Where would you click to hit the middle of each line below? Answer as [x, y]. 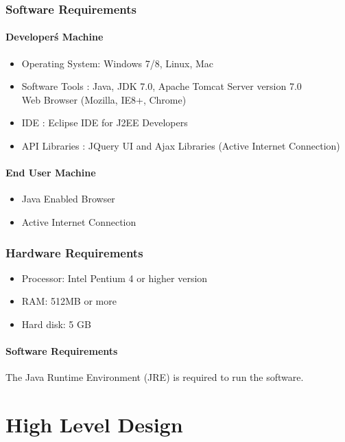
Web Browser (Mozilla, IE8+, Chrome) [104, 99]
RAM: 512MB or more [69, 301]
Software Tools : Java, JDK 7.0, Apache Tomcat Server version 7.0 [162, 86]
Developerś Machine [55, 37]
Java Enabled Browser [68, 199]
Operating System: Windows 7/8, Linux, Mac [118, 63]
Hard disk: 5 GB [56, 324]
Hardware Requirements [74, 252]
